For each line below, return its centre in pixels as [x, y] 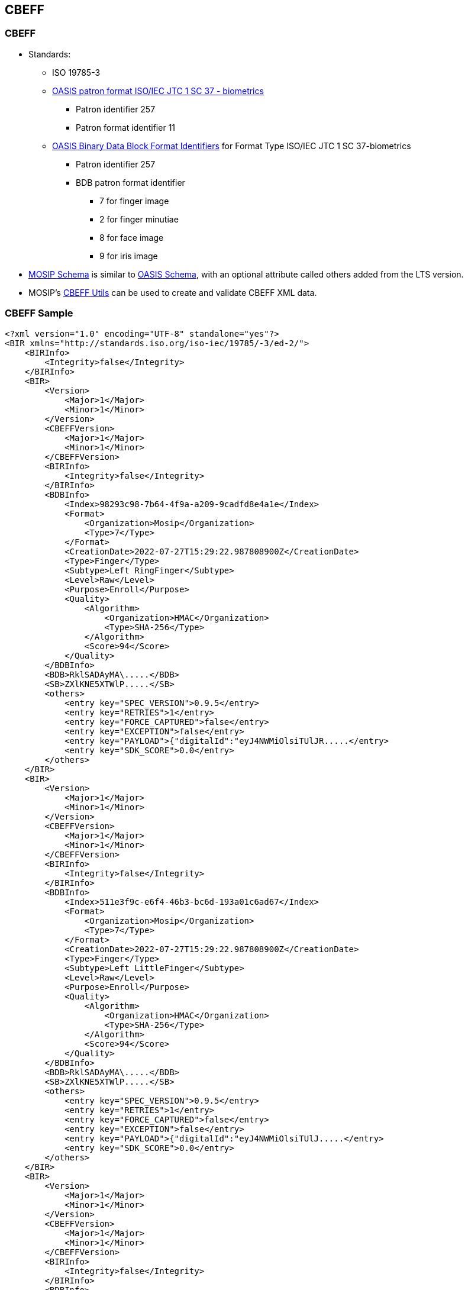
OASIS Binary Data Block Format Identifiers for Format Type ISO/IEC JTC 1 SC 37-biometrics [232, 146]
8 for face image [132, 237]
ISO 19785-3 [76, 72]
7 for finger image [134, 201]
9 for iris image [129, 256]
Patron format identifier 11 [126, 127]
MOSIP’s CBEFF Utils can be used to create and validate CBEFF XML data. [173, 292]
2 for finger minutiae [139, 219]
